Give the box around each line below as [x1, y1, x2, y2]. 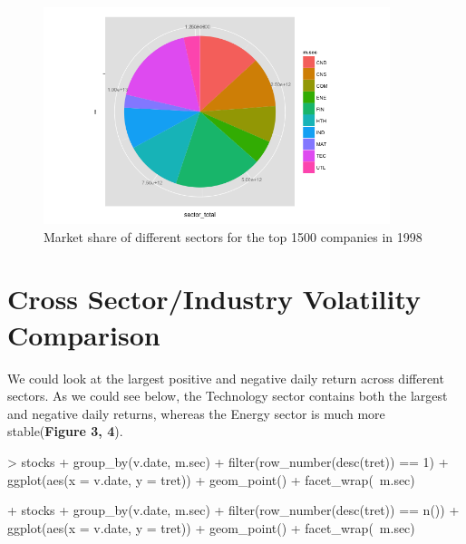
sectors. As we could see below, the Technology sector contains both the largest [7, 386, 448, 405]
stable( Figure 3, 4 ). [7, 422, 123, 441]
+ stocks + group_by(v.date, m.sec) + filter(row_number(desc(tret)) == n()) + [7, 500, 460, 520]
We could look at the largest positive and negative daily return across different [7, 368, 444, 387]
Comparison [7, 316, 160, 353]
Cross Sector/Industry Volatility [7, 280, 422, 317]
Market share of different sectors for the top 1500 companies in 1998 [44, 227, 422, 246]
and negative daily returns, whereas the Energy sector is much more [7, 403, 385, 423]
